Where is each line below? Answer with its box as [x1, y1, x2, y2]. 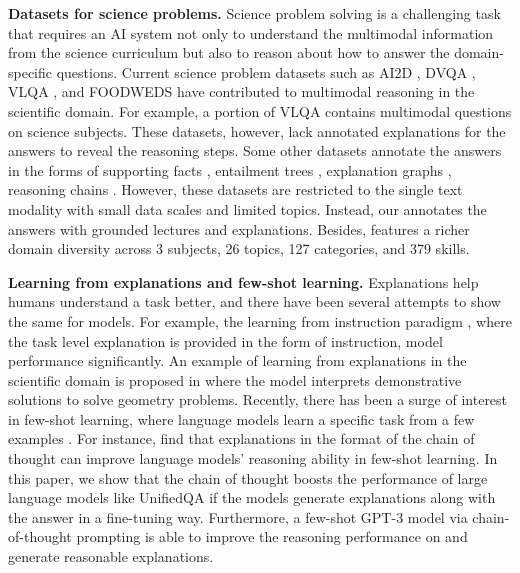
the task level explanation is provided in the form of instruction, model [8, 330, 443, 351]
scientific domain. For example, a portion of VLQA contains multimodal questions [8, 100, 512, 121]
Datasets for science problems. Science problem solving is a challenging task [8, 3, 501, 23]
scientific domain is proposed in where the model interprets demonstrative [8, 369, 462, 390]
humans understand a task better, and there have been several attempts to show [8, 291, 501, 312]
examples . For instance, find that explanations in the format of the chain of [8, 428, 475, 449]
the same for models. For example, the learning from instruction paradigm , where [8, 310, 512, 331]
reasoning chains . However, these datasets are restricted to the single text [8, 179, 463, 200]
